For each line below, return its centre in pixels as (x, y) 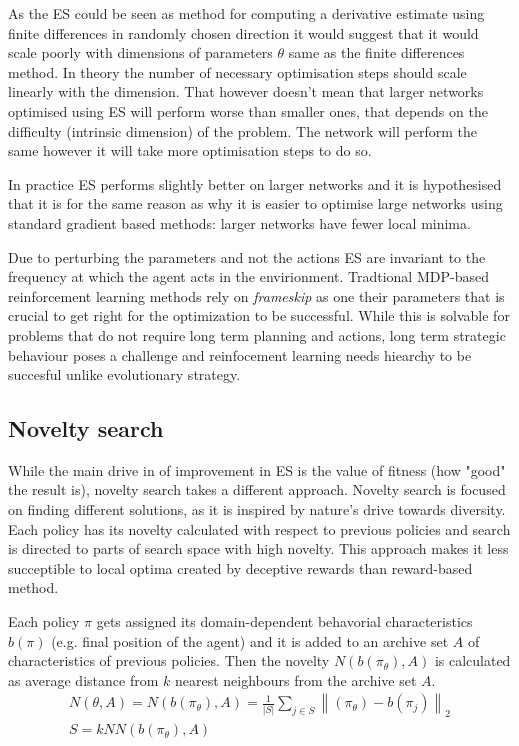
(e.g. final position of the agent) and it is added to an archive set (250, 640)
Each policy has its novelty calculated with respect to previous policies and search (259, 528)
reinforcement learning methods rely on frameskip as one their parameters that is (256, 295)
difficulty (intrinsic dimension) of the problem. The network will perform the (242, 130)
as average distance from (83, 679)
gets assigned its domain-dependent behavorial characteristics (284, 621)
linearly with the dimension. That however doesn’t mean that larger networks (246, 91)
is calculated (472, 660)
